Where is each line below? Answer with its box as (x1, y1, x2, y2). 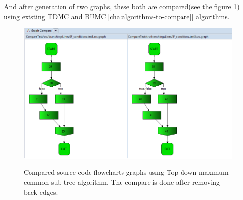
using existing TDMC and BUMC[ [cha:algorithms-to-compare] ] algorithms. (4, 11, 230, 21)
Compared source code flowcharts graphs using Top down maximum (24, 167, 229, 177)
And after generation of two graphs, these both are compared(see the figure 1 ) (4, 1, 240, 11)
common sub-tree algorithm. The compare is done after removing (24, 176, 220, 187)
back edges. (24, 186, 58, 197)
